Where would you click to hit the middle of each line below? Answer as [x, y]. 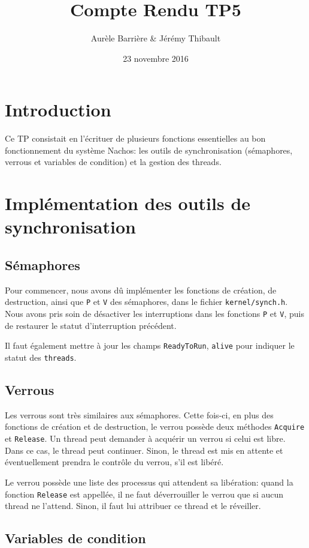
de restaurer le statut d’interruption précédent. [91, 325]
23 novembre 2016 [156, 58]
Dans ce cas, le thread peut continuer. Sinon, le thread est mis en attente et [144, 450]
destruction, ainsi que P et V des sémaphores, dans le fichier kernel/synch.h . [146, 302]
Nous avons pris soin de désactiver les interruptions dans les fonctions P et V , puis [154, 314]
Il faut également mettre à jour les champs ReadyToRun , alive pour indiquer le [150, 345]
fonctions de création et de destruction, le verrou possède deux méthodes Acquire [155, 426]
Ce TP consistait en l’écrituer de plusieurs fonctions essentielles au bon [135, 138]
